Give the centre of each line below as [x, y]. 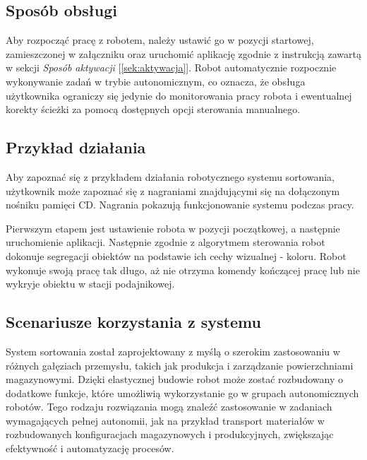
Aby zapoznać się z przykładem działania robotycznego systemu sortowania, [170, 176]
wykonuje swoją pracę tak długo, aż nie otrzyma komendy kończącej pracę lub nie [183, 270]
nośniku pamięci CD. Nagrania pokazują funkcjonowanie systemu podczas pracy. [180, 205]
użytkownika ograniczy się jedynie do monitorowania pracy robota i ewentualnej [179, 95]
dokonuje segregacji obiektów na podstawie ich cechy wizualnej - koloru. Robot [176, 255]
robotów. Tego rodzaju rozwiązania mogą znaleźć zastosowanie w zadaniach [169, 407]
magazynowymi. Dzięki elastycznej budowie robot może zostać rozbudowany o [174, 379]
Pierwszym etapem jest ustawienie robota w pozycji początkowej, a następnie [173, 228]
